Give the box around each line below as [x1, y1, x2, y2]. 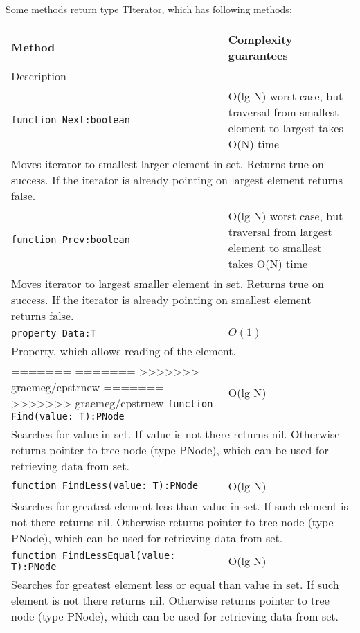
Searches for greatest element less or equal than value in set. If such [11, 576, 339, 592]
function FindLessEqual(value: [11, 549, 176, 561]
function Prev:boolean [11, 233, 130, 245]
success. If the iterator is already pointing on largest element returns [11, 171, 343, 188]
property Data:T [11, 327, 96, 339]
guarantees [228, 46, 288, 63]
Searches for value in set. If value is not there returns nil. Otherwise [11, 425, 340, 442]
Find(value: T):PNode [11, 410, 125, 422]
